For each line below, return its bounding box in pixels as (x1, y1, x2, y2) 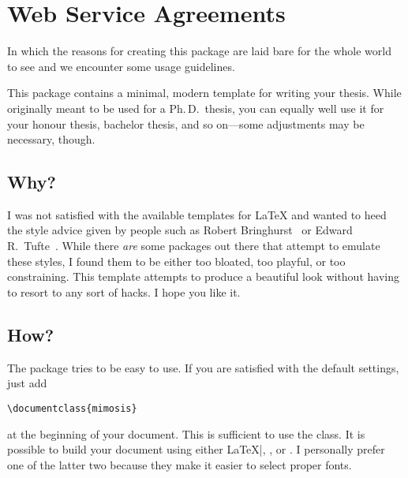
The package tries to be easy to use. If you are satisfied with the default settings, (7, 359, 399, 375)
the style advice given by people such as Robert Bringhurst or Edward (7, 222, 353, 238)
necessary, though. (7, 131, 95, 148)
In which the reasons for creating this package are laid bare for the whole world (7, 43, 391, 59)
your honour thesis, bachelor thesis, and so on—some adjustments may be (7, 115, 365, 132)
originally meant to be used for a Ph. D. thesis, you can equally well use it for (7, 99, 384, 116)
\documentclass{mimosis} (7, 402, 137, 414)
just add (7, 375, 47, 391)
